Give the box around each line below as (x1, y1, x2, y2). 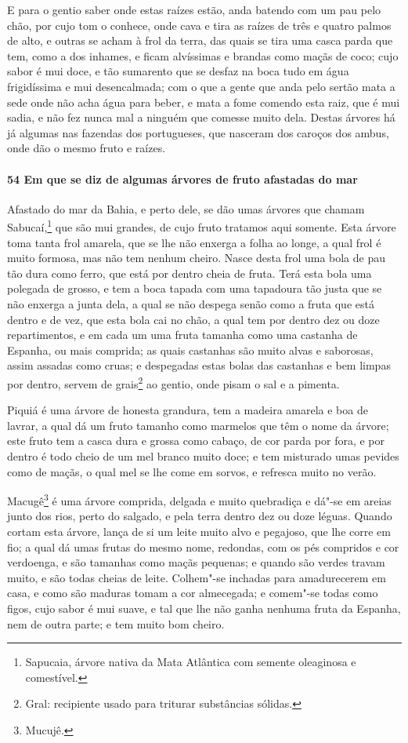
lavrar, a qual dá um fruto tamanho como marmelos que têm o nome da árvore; (7, 417, 389, 433)
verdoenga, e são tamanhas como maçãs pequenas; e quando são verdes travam (7, 554, 385, 570)
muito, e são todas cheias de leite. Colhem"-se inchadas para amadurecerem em (7, 569, 386, 585)
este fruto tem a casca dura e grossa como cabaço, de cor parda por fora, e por (7, 432, 385, 449)
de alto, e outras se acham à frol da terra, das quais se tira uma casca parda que (7, 32, 393, 49)
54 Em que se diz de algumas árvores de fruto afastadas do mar (7, 170, 358, 187)
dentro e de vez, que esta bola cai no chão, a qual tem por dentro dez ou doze (7, 311, 380, 327)
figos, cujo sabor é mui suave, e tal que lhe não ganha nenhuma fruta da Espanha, (7, 599, 401, 616)
